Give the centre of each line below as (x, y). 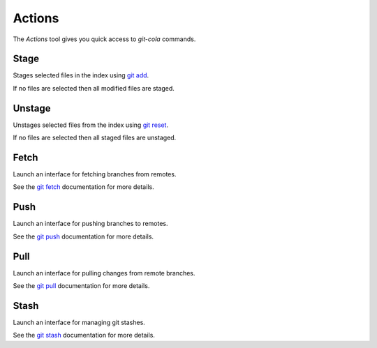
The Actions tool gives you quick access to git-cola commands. (104, 39)
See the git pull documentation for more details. (81, 286)
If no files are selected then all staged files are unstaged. (95, 138)
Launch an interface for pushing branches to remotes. (90, 224)
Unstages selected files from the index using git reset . (91, 125)
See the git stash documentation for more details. (84, 335)
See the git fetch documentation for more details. (83, 187)
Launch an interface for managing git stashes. (79, 322)
